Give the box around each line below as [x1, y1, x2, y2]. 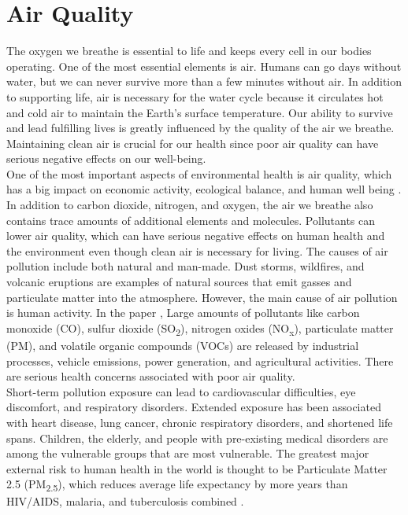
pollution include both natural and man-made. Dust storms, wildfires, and [6, 258, 365, 274]
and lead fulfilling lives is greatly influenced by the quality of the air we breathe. [6, 120, 395, 136]
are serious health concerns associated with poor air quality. [6, 368, 295, 384]
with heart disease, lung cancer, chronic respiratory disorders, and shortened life [6, 414, 393, 430]
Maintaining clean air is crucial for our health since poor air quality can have [6, 134, 379, 151]
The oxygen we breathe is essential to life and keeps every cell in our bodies [6, 42, 372, 59]
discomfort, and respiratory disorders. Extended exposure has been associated [6, 399, 381, 415]
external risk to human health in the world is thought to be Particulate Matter [6, 460, 388, 476]
